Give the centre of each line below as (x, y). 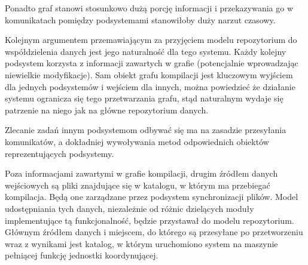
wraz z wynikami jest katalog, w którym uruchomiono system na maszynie (141, 243)
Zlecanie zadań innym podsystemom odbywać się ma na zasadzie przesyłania (146, 130)
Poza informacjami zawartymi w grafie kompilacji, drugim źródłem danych (141, 173)
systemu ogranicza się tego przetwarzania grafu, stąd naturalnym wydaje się (144, 98)
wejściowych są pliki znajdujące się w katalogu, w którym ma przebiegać (138, 185)
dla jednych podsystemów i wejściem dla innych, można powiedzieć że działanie (150, 86)
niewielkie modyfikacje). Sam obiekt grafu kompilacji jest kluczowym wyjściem (149, 74)
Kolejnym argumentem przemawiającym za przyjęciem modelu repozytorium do (151, 40)
